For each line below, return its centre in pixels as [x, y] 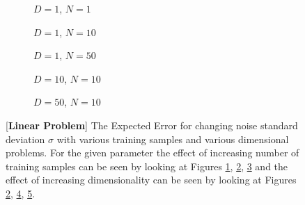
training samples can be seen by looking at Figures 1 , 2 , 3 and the [147, 166]
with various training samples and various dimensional [173, 139]
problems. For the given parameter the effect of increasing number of [152, 153]
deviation [25, 139]
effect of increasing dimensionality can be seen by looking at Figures [151, 180]
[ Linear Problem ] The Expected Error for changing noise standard [152, 125]
